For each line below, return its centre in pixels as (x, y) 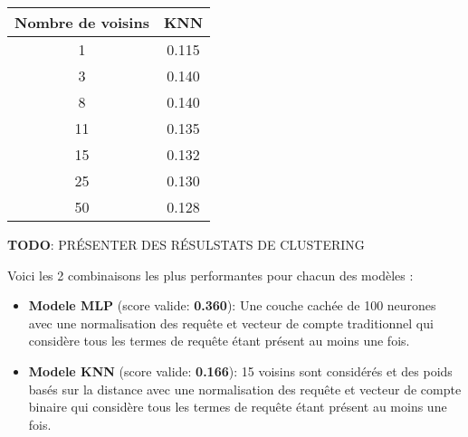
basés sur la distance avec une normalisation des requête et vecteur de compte (245, 389)
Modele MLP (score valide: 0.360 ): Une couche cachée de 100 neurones (232, 305)
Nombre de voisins (82, 22)
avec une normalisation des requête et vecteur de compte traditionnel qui (231, 323)
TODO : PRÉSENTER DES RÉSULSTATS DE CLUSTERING (186, 244)
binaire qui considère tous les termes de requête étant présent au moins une (238, 407)
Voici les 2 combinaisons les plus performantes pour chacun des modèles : (210, 275)
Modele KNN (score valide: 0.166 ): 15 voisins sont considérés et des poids (240, 370)
